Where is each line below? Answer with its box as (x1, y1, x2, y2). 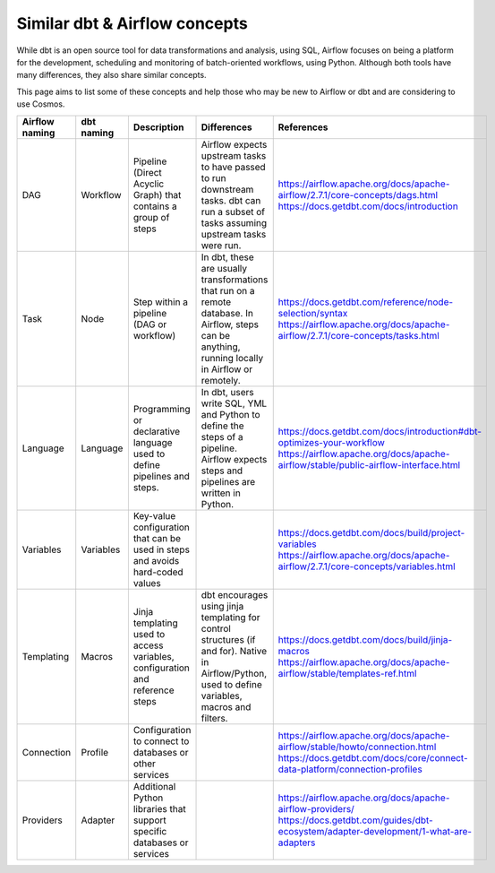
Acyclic (132, 177, 165, 190)
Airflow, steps (201, 318, 260, 331)
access (132, 639, 164, 652)
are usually (201, 262, 248, 274)
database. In (201, 307, 254, 319)
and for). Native (201, 644, 268, 657)
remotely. (201, 374, 241, 386)
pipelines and (132, 470, 190, 482)
